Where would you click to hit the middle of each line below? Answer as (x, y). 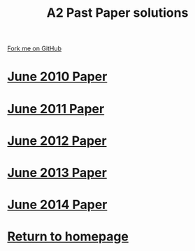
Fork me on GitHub (34, 49)
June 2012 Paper (57, 141)
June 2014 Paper (57, 205)
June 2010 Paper (57, 77)
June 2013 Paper (57, 172)
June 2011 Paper (56, 109)
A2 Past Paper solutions (117, 13)
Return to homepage (68, 237)
